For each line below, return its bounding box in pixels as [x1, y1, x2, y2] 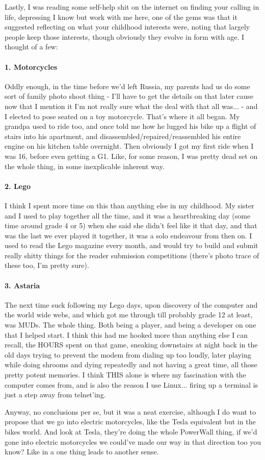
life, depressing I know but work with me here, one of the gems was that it [5, 11, 237, 22]
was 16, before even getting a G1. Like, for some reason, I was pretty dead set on [5, 150, 258, 161]
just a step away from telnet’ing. [5, 389, 106, 400]
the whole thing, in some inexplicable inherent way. [5, 160, 165, 171]
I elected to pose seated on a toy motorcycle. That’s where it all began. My [5, 111, 240, 121]
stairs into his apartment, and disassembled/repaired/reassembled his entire [5, 130, 241, 141]
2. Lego [5, 180, 31, 191]
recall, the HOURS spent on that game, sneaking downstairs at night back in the [5, 339, 258, 350]
